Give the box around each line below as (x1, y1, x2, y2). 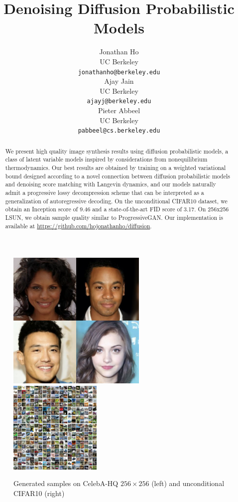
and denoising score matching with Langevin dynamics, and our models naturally (5, 180, 216, 188)
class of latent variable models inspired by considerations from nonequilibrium (5, 155, 208, 164)
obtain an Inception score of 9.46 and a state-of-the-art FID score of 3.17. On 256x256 (5, 205, 229, 213)
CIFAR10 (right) (13, 488, 65, 498)
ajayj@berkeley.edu (87, 98, 151, 105)
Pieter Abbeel (98, 105, 140, 115)
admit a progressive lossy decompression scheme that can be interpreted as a (5, 188, 204, 196)
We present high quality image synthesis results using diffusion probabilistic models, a (5, 147, 229, 155)
